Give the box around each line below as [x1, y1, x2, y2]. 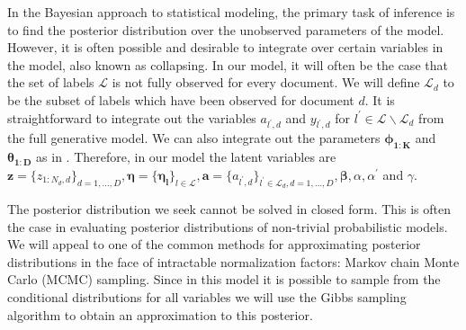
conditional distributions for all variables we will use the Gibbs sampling [7, 287, 407, 306]
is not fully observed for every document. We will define [112, 73, 420, 92]
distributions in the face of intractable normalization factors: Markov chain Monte [7, 252, 460, 271]
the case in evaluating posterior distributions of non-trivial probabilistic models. [7, 217, 448, 236]
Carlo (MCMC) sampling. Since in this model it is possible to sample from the [7, 270, 441, 289]
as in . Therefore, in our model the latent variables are [36, 147, 336, 166]
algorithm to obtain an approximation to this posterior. [7, 305, 313, 324]
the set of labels [7, 73, 94, 92]
